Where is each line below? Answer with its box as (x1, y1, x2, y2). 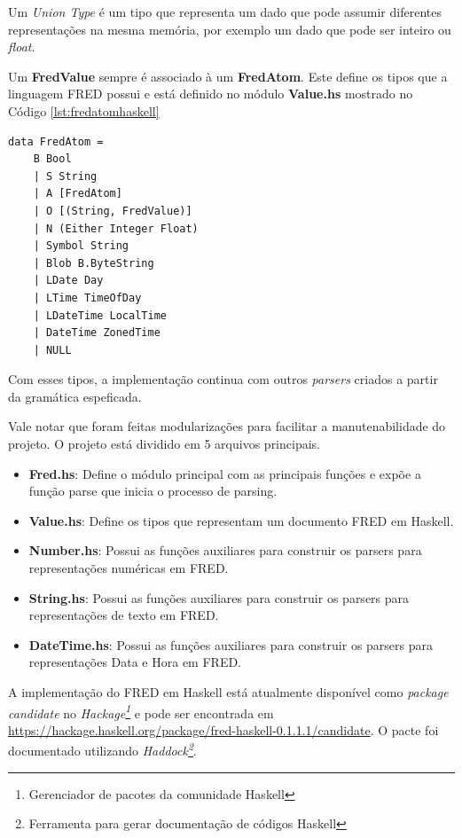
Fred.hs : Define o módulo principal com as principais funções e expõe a (28, 464, 421, 482)
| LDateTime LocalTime (33, 309, 167, 322)
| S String (33, 169, 98, 183)
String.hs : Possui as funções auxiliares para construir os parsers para (28, 588, 410, 607)
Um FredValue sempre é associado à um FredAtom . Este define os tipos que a (8, 67, 448, 85)
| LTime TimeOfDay (33, 291, 142, 304)
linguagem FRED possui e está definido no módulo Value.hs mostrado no (8, 84, 413, 103)
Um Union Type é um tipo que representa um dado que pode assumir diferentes (8, 3, 442, 20)
